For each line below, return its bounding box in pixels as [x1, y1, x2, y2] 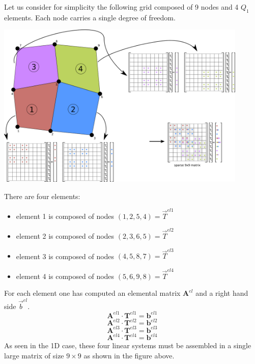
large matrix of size [4, 350, 64, 360]
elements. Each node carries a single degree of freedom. [4, 12, 176, 22]
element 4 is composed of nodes [16, 270, 115, 281]
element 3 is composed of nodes [16, 250, 115, 261]
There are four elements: [4, 190, 80, 201]
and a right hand [195, 288, 248, 298]
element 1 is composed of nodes [16, 210, 115, 221]
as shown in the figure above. [83, 350, 175, 360]
